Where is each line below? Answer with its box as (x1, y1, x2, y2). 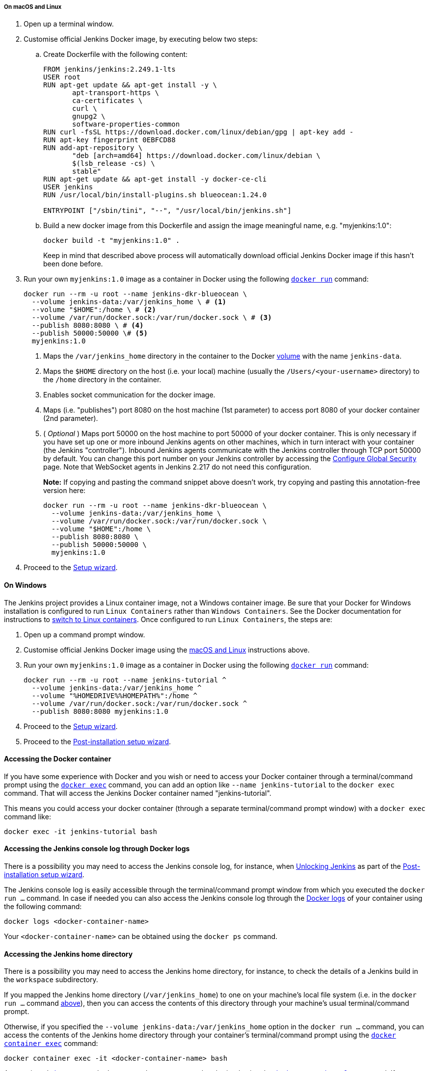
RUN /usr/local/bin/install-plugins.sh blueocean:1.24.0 (43, 191, 267, 199)
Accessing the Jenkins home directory (4, 949, 133, 958)
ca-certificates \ (72, 97, 143, 105)
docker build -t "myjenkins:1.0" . (43, 236, 180, 245)
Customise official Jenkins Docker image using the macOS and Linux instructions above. (24, 645, 310, 654)
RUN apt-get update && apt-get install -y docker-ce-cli (43, 175, 267, 183)
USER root (43, 73, 80, 81)
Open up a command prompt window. (24, 630, 145, 639)
